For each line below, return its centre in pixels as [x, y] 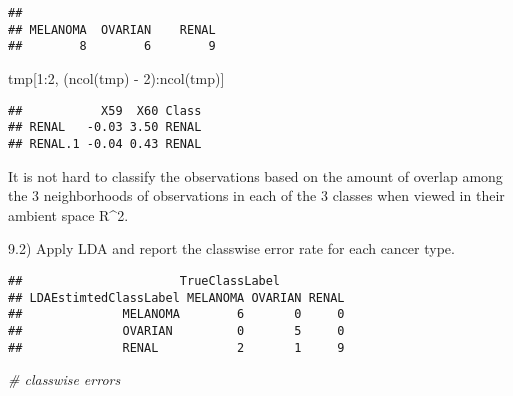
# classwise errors [64, 379]
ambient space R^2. [68, 214]
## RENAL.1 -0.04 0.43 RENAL [105, 143]
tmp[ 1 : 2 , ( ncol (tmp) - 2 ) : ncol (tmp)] [116, 77]
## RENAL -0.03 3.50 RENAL [105, 127]
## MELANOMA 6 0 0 [176, 314]
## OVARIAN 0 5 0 [176, 330]
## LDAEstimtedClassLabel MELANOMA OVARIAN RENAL [176, 297]
